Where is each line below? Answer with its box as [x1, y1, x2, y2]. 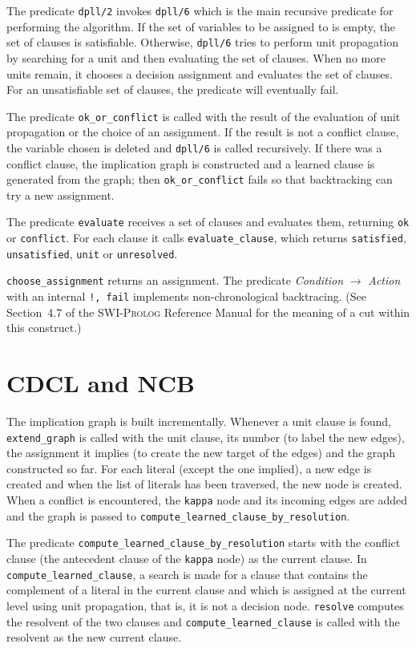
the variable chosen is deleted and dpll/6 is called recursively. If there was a [6, 139, 382, 156]
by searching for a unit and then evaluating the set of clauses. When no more [6, 49, 386, 66]
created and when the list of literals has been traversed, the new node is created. [6, 476, 402, 492]
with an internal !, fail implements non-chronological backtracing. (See [6, 288, 366, 305]
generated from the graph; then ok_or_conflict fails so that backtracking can [6, 171, 393, 188]
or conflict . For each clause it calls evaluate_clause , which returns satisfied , [6, 229, 406, 246]
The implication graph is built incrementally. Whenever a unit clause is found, [6, 413, 391, 430]
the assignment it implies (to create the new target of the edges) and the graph [6, 444, 395, 461]
